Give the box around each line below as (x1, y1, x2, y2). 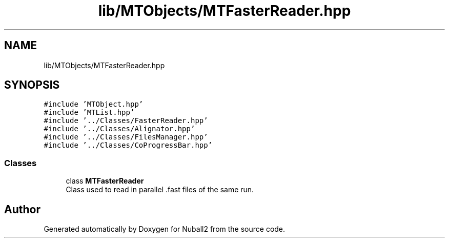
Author (4, 203, 40, 216)
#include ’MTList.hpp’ (44, 108, 135, 117)
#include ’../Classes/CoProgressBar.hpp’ (44, 141, 213, 150)
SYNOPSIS (4, 78, 60, 92)
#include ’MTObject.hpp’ (44, 100, 144, 109)
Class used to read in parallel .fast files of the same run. (66, 185, 254, 194)
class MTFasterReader (66, 176, 144, 186)
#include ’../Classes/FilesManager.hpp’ (44, 133, 208, 142)
